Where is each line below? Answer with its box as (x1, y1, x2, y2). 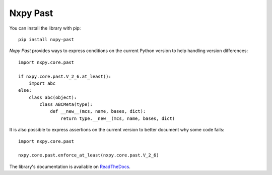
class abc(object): (28, 94, 77, 100)
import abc (28, 80, 56, 86)
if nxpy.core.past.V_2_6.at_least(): (18, 73, 112, 79)
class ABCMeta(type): (39, 102, 93, 107)
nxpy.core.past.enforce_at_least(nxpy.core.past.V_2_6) (18, 152, 159, 158)
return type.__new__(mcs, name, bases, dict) (60, 115, 175, 121)
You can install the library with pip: (9, 25, 81, 31)
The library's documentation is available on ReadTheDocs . (9, 163, 131, 169)
